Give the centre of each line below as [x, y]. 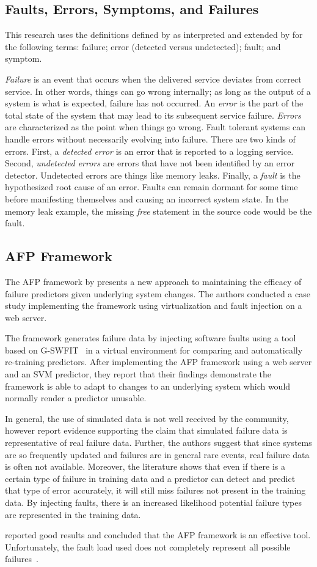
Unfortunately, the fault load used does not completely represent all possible [148, 547]
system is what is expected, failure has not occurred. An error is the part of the [154, 103]
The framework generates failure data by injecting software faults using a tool [151, 338]
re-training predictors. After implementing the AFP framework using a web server [158, 362]
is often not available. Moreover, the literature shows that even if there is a [145, 466]
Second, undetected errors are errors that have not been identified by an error [150, 163]
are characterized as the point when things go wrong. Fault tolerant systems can [155, 127]
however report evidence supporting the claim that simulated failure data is [146, 430]
